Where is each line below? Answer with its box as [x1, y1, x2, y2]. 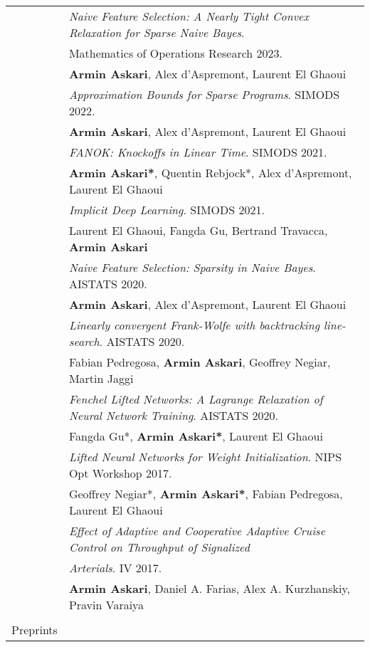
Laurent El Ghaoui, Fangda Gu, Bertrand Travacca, [68, 222, 328, 238]
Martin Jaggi [68, 370, 134, 386]
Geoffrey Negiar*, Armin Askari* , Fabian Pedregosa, [68, 485, 343, 502]
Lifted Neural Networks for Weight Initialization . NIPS [68, 448, 342, 465]
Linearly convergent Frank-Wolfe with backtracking [68, 317, 320, 333]
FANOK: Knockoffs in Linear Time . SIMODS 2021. [68, 144, 327, 160]
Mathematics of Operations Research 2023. [68, 45, 282, 61]
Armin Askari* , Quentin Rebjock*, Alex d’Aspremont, [68, 164, 352, 181]
